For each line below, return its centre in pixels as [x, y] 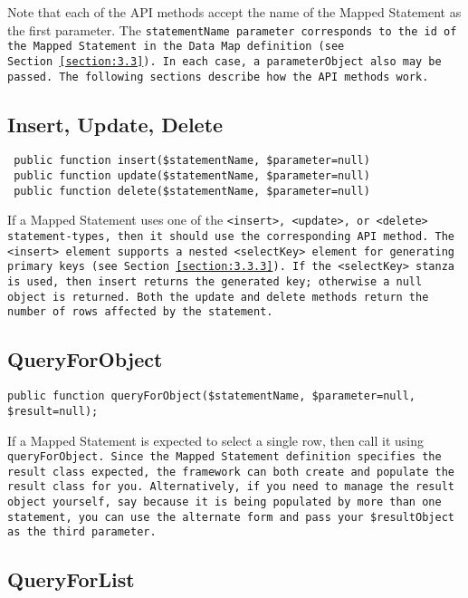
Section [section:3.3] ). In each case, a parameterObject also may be [224, 61]
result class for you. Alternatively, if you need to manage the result [231, 487]
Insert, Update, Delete [115, 124]
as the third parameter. [82, 532]
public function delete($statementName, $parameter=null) [192, 191]
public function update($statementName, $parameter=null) [192, 176]
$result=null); [53, 411]
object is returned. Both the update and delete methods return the [218, 297]
